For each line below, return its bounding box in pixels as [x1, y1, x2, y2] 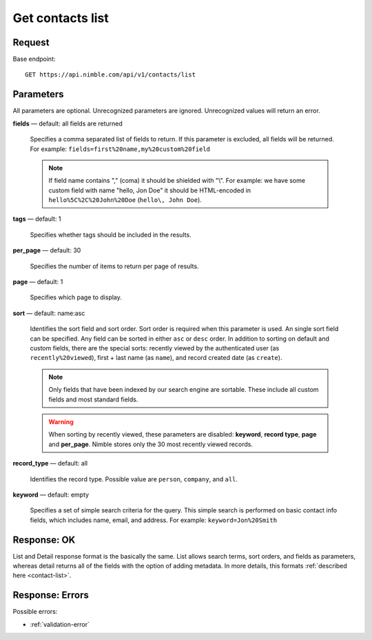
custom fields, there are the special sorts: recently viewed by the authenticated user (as [30, 344, 280, 352]
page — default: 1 [12, 278, 63, 286]
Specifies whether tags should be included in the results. [30, 230, 192, 239]
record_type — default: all [12, 459, 88, 468]
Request [12, 37, 50, 48]
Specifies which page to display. [30, 293, 122, 301]
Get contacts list [12, 10, 110, 26]
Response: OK [12, 534, 76, 546]
